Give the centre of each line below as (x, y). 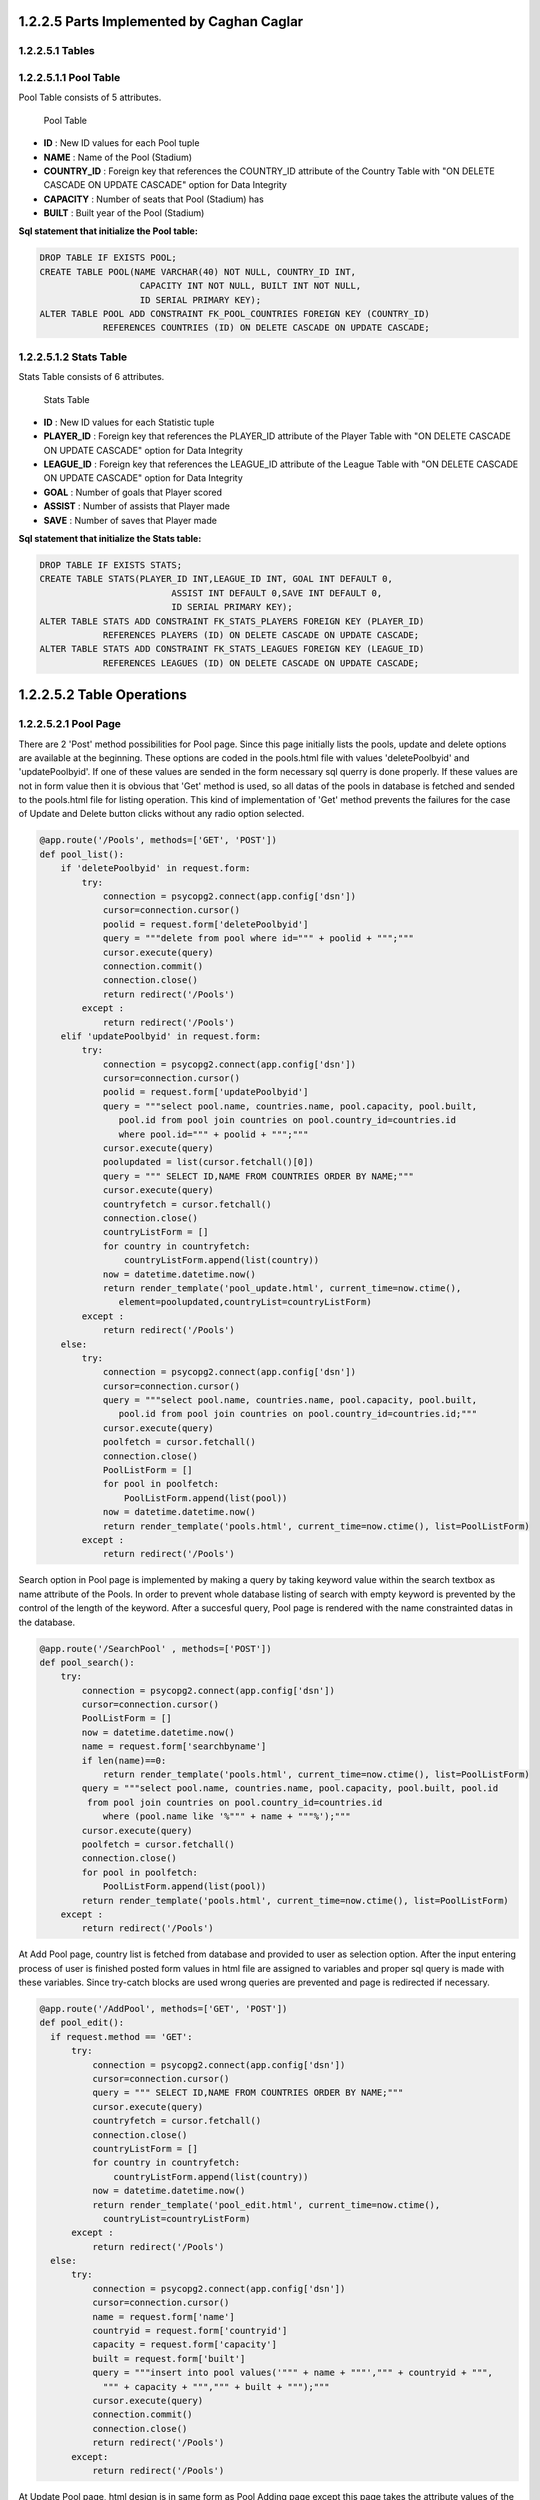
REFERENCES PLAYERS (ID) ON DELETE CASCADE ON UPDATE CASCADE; (261, 634)
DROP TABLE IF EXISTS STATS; (111, 565)
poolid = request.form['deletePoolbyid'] (205, 924)
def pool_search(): (87, 1662)
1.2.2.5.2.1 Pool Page (70, 724)
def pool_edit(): (82, 2023)
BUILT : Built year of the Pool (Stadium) (124, 213)
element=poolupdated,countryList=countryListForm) (245, 1302)
